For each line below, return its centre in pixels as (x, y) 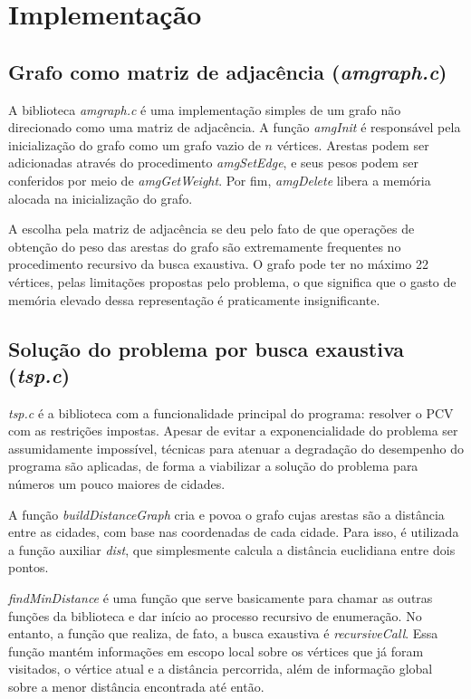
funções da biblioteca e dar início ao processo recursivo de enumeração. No (215, 615)
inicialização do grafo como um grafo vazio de (135, 144)
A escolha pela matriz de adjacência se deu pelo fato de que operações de (211, 229)
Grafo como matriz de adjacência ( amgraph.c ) (228, 71)
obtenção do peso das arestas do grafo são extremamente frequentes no (205, 246)
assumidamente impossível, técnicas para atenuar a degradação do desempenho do (236, 448)
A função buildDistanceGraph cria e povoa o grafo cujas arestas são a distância (226, 514)
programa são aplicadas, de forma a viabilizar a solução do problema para (213, 466)
